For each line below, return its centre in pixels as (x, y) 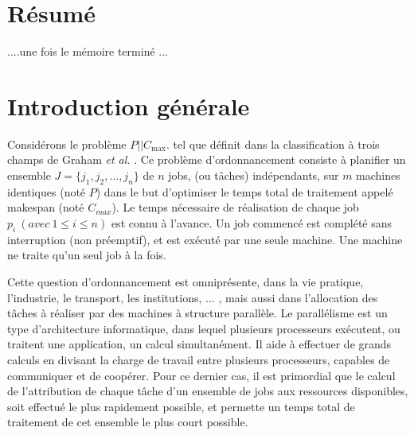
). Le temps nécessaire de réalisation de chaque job (235, 207)
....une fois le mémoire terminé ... (88, 51)
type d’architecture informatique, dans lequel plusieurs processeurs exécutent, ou (204, 328)
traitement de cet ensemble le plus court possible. (128, 422)
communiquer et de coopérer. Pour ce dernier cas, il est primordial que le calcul (201, 375)
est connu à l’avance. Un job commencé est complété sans (252, 223)
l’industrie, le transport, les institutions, (105, 297)
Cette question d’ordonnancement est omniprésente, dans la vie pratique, (186, 282)
